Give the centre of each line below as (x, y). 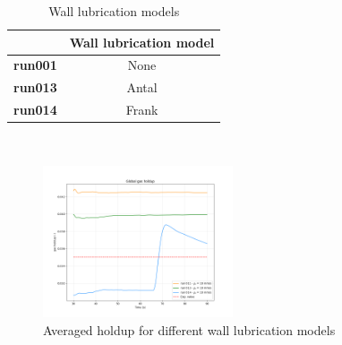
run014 (35, 110)
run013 (35, 87)
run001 (35, 65)
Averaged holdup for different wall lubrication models (189, 330)
